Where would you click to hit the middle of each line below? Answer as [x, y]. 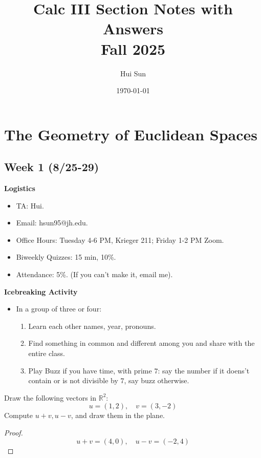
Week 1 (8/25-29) [52, 167]
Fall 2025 [133, 48]
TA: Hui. [30, 205]
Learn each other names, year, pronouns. [92, 326]
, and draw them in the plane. [118, 415]
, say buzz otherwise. [157, 380]
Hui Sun [133, 73]
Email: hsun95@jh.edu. [52, 223]
